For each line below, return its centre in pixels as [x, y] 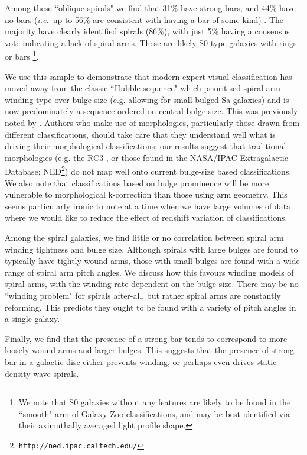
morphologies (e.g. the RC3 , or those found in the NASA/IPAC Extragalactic [146, 157]
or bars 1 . [22, 56]
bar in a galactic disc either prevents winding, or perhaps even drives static [141, 361]
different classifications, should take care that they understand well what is [140, 134]
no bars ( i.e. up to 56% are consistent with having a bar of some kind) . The [144, 19]
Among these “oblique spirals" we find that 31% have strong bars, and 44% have [150, 8]
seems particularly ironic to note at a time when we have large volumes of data [148, 206]
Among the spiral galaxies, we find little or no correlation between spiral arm [144, 237]
